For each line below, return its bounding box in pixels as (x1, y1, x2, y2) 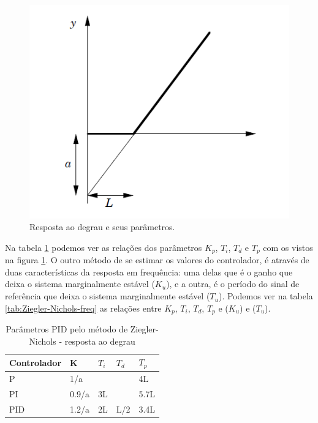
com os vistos (263, 241, 313, 253)
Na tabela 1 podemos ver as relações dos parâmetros (5, 241, 202, 253)
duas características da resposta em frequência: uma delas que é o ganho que (5, 265, 293, 278)
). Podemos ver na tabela (218, 290, 313, 302)
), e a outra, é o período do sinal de (166, 277, 300, 290)
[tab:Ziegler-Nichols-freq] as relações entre (5, 301, 162, 314)
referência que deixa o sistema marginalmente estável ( (5, 290, 210, 302)
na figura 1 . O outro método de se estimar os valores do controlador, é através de (5, 253, 309, 266)
